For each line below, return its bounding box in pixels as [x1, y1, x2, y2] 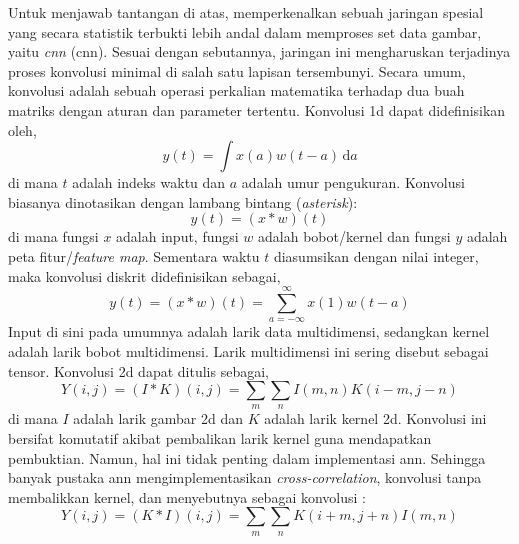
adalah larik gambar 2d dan [73, 408, 243, 429]
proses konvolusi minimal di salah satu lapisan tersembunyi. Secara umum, [8, 60, 466, 81]
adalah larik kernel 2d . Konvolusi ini [264, 408, 487, 429]
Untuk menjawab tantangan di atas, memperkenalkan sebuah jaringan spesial [8, 2, 484, 22]
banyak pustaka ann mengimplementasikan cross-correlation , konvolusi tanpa [8, 467, 482, 488]
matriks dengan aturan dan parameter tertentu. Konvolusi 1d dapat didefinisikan [8, 99, 506, 120]
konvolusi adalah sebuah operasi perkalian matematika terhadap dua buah [8, 80, 465, 101]
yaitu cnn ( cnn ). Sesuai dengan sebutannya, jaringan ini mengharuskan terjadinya [8, 41, 511, 62]
